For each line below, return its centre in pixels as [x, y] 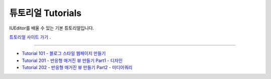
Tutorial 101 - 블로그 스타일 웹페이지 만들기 [64, 53]
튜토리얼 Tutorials [45, 13]
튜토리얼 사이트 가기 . [30, 37]
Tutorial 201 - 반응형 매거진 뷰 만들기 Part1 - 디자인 [72, 60]
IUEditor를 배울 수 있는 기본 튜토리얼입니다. [52, 28]
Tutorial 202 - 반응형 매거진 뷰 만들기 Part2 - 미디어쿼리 [77, 67]
